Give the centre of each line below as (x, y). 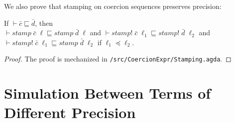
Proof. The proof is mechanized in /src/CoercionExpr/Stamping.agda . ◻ (118, 59)
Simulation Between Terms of (108, 93)
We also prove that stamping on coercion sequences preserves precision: (113, 6)
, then (44, 23)
